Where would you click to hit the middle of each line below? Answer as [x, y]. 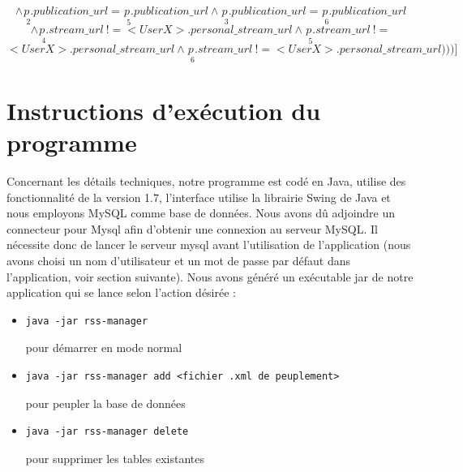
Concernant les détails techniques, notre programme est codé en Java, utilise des [206, 180]
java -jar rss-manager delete [107, 432]
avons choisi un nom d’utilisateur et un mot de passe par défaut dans [179, 260]
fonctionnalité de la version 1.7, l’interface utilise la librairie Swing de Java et [199, 197]
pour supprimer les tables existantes [115, 458]
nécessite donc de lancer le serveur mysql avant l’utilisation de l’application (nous [209, 245]
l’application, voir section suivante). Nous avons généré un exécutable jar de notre [210, 276]
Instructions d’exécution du [164, 110]
